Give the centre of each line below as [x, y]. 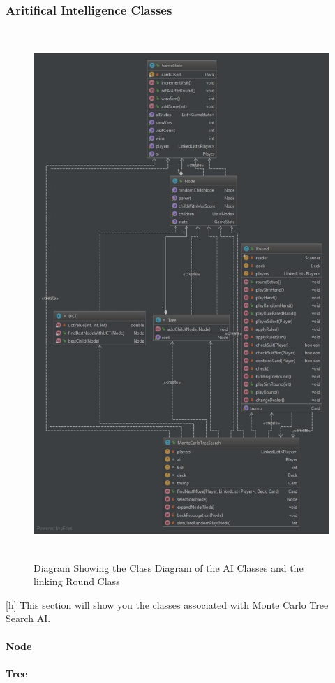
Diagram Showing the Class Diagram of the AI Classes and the [169, 567]
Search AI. [28, 618]
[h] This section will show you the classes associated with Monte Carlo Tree [167, 604]
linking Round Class [77, 581]
